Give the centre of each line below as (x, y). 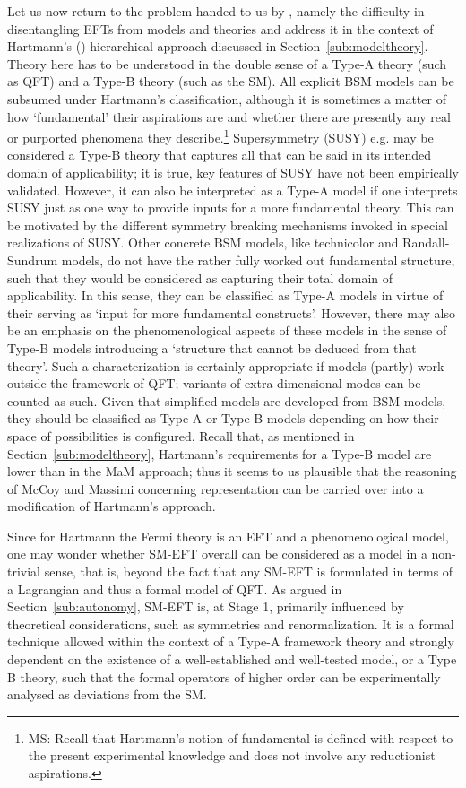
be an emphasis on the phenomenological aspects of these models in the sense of (227, 330)
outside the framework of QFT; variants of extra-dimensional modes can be (214, 383)
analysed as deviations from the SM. (107, 694)
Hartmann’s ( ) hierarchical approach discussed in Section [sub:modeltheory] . (218, 46)
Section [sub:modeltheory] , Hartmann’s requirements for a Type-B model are (220, 453)
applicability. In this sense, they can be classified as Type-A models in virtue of (225, 295)
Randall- (426, 242)
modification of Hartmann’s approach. (112, 506)
